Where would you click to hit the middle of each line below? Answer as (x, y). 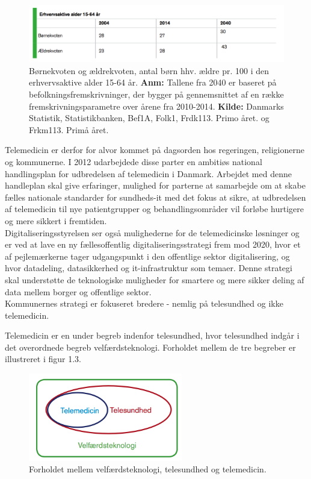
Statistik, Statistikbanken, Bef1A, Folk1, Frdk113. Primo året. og (149, 118)
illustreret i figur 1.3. (43, 359)
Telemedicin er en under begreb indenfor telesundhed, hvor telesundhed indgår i (152, 335)
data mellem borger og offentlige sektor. (78, 291)
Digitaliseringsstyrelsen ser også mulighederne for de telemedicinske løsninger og (152, 232)
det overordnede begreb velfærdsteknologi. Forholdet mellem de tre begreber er (150, 347)
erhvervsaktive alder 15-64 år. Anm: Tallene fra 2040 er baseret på (153, 82)
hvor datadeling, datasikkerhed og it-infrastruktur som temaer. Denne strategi (149, 268)
